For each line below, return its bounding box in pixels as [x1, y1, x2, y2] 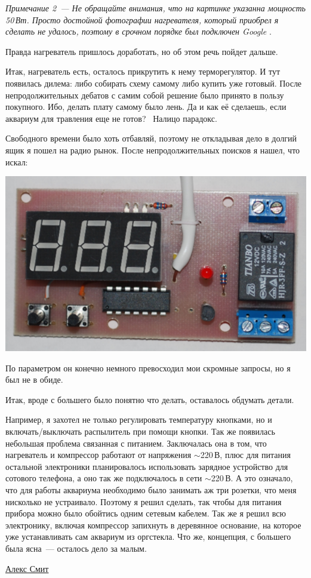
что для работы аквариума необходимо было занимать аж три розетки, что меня [5, 483, 297, 496]
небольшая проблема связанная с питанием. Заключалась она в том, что [5, 436, 267, 449]
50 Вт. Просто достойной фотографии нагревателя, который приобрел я [5, 13, 279, 26]
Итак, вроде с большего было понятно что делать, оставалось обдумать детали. [5, 393, 294, 405]
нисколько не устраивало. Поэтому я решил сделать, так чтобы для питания [5, 495, 282, 508]
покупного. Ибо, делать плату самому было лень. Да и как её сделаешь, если [5, 100, 287, 113]
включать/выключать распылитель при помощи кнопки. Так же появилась [5, 425, 275, 438]
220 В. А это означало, [211, 472, 293, 484]
